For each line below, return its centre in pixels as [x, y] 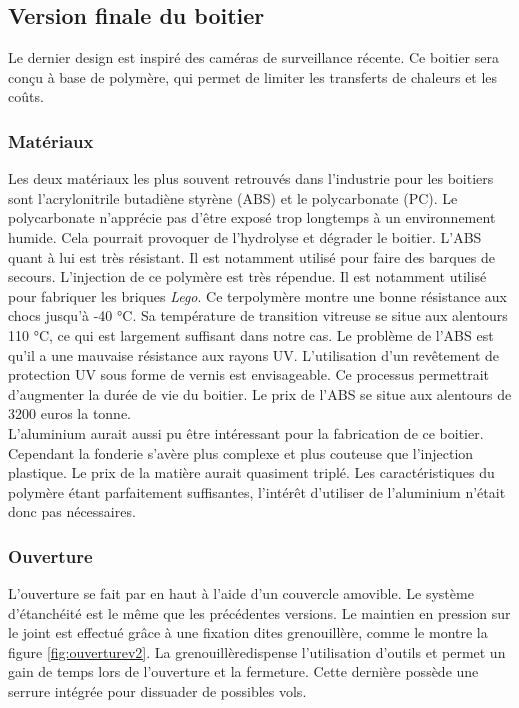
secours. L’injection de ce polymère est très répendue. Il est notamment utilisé [247, 276]
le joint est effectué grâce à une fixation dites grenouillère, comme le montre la [248, 632]
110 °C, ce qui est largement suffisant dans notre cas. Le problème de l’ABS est [251, 334]
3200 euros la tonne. [70, 413]
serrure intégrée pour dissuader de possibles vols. [157, 691]
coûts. [26, 96]
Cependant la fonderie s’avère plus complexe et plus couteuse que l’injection [241, 452]
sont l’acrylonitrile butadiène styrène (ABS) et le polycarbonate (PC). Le [233, 197]
